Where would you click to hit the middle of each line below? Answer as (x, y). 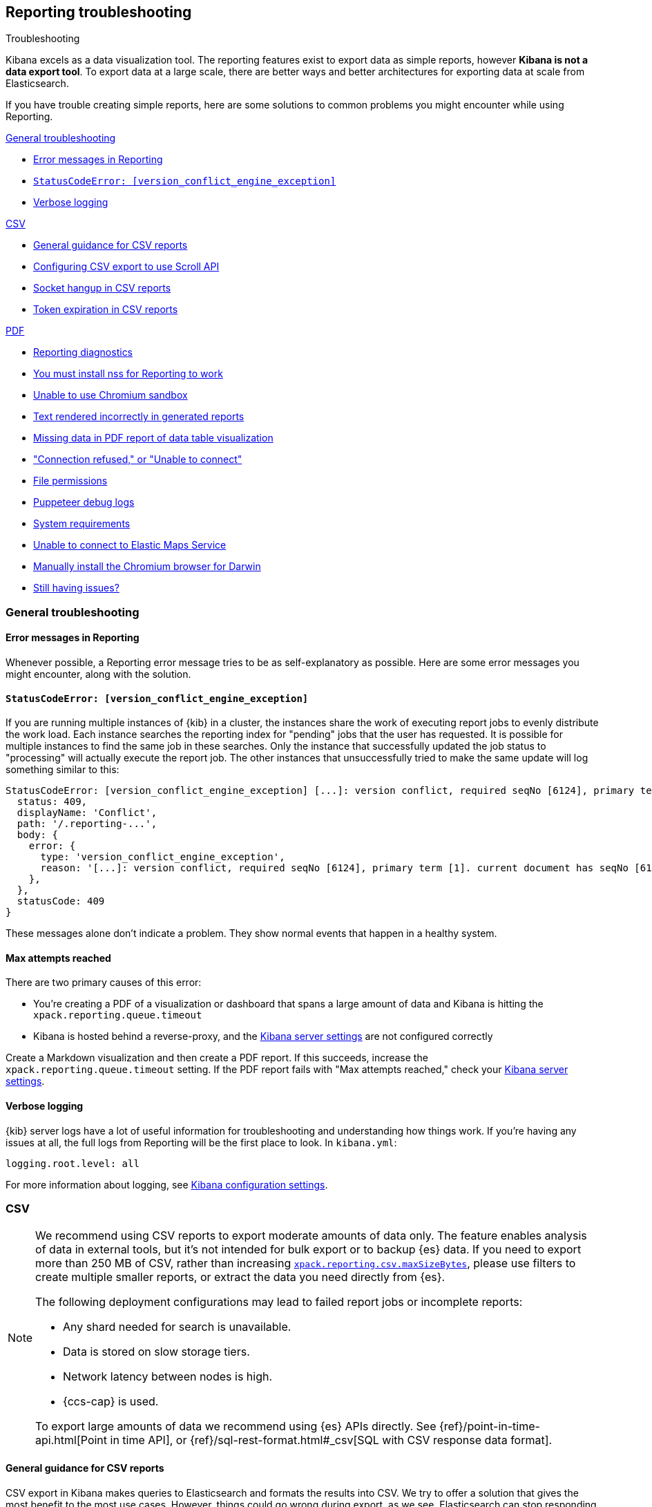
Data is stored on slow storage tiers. (156, 1352)
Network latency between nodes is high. (168, 1377)
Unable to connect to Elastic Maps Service (130, 545)
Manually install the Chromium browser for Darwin (147, 567)
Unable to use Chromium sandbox (111, 395)
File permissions (70, 481)
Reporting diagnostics (83, 352)
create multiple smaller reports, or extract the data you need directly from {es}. (240, 1277)
